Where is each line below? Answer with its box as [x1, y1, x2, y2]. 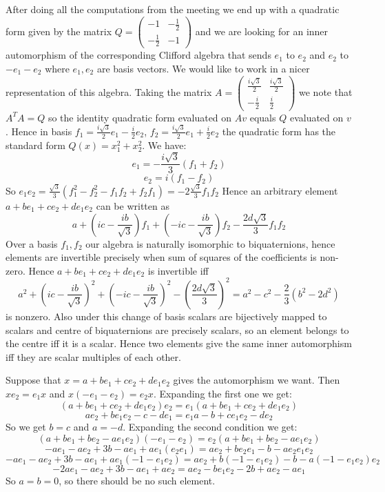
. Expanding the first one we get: [153, 386, 292, 400]
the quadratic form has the [222, 124, 336, 138]
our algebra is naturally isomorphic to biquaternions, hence [85, 236, 335, 250]
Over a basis [6, 236, 58, 250]
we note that [299, 84, 353, 99]
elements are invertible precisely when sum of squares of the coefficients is [6, 250, 317, 264]
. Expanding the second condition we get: [123, 420, 298, 433]
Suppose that [6, 373, 61, 387]
